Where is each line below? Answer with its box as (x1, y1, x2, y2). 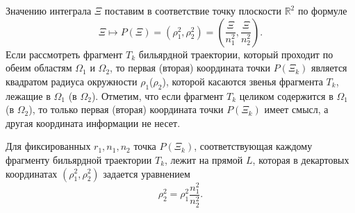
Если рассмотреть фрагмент (6, 46, 123, 61)
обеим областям (6, 60, 72, 75)
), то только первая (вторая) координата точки (28, 102, 224, 117)
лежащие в (6, 88, 51, 103)
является (311, 60, 347, 75)
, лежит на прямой (165, 152, 243, 167)
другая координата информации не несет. (6, 115, 181, 130)
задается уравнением (103, 166, 190, 180)
